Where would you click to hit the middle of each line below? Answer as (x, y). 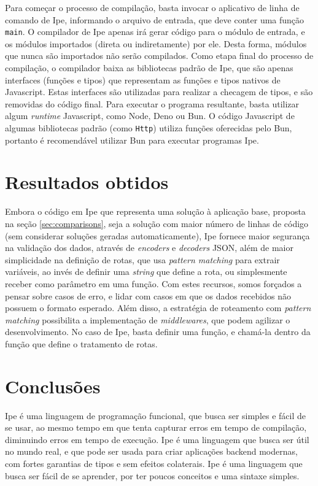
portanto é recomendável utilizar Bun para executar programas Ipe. (132, 140)
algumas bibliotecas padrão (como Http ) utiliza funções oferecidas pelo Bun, (149, 128)
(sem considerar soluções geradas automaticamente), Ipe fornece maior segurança (157, 235)
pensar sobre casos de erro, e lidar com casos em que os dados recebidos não (148, 295)
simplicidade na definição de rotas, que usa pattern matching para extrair (142, 259)
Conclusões (53, 386)
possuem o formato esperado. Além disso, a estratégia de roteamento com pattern (158, 308)
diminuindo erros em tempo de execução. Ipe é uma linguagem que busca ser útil (157, 439)
